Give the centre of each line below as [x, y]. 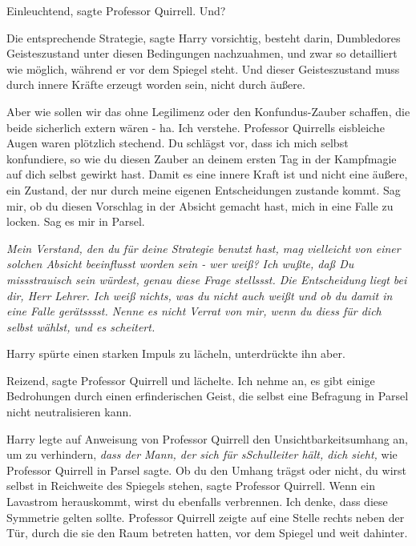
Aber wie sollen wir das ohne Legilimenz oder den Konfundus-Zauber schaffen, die [208, 111]
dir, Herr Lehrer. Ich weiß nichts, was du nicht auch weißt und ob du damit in [200, 295]
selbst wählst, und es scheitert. [81, 326]
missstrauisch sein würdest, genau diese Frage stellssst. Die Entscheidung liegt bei [207, 279]
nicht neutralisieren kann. [69, 412]
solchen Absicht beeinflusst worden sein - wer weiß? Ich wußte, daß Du [180, 264]
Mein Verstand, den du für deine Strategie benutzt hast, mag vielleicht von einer [204, 248]
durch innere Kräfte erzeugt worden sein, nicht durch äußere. [156, 84]
